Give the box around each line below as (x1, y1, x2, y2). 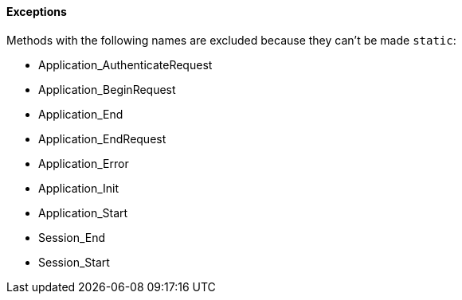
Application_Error (38, 156, 129, 170)
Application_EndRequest (38, 131, 166, 146)
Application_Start (38, 205, 128, 220)
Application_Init (38, 181, 119, 195)
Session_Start (38, 255, 110, 269)
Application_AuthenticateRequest (38, 57, 213, 72)
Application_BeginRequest (38, 82, 176, 96)
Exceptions (6, 5, 67, 18)
